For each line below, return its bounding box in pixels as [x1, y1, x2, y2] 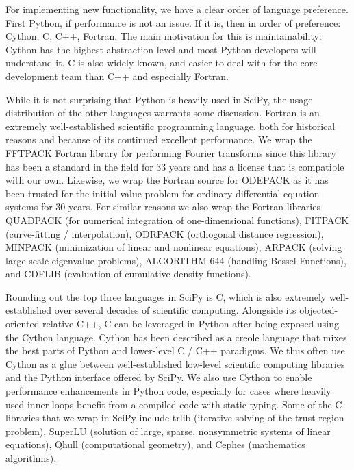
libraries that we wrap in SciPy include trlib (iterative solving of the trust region [5, 410, 344, 425]
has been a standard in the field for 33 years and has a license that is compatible [5, 159, 344, 173]
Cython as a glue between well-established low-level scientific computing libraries [5, 356, 345, 371]
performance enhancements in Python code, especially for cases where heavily [5, 384, 331, 398]
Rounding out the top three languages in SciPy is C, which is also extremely [5, 289, 327, 304]
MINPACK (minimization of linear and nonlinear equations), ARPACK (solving [5, 240, 342, 254]
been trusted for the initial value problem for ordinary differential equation [5, 186, 320, 200]
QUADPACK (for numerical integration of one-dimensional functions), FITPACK [5, 212, 349, 227]
